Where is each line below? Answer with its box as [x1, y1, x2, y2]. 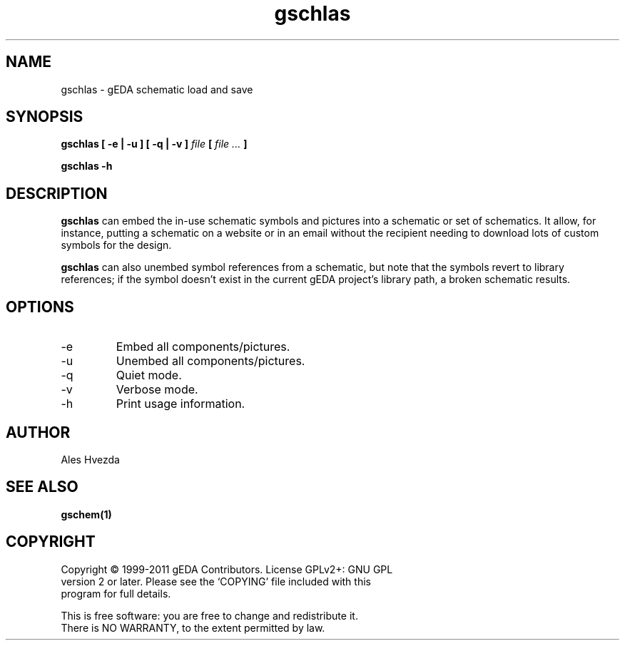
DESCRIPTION [6, 184, 108, 202]
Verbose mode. [116, 382, 198, 397]
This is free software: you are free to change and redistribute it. [61, 609, 358, 622]
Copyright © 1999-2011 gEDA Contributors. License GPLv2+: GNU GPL [61, 563, 393, 575]
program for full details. [61, 587, 171, 600]
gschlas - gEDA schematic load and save [61, 83, 253, 96]
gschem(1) [61, 508, 112, 521]
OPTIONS [6, 297, 74, 316]
